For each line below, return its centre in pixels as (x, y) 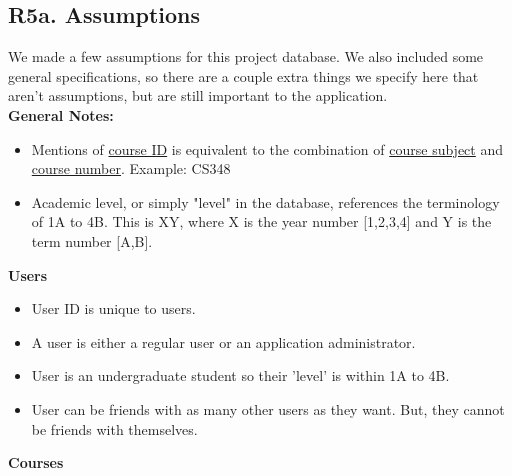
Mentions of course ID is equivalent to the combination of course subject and (267, 148)
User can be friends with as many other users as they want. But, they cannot (268, 408)
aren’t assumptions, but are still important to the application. (198, 95)
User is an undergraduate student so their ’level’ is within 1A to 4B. (240, 375)
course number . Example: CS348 (131, 168)
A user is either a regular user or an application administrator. (223, 341)
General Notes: (61, 114)
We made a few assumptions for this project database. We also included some (246, 56)
